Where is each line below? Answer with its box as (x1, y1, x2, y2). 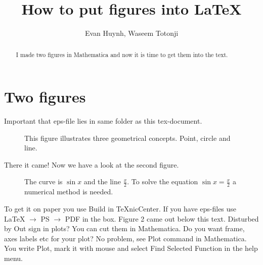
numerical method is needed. (24, 186, 113, 197)
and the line (83, 176, 121, 187)
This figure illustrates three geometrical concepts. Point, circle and (24, 132, 231, 143)
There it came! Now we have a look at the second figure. (4, 159, 179, 170)
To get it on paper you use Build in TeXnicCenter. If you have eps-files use (4, 203, 237, 214)
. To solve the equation (127, 176, 198, 187)
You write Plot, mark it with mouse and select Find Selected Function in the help (4, 243, 258, 253)
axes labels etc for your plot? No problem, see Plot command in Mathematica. (4, 233, 247, 243)
